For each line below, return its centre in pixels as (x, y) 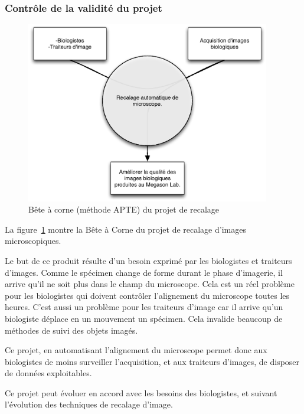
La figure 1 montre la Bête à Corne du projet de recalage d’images (125, 229)
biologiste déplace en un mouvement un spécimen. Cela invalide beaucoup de (144, 318)
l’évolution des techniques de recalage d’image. (89, 404)
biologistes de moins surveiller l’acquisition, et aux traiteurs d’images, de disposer (152, 361)
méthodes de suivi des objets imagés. (71, 330)
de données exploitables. (48, 373)
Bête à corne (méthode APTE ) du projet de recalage (124, 209)
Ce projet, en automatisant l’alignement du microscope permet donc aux (136, 350)
